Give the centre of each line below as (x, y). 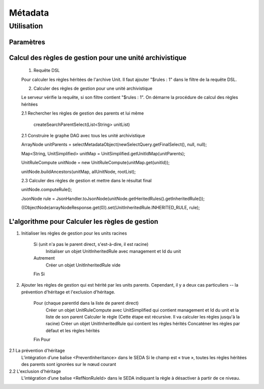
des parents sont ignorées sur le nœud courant (69, 365)
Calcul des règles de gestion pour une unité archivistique (98, 58)
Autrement (44, 258)
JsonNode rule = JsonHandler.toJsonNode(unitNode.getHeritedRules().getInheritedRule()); (113, 198)
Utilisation (26, 26)
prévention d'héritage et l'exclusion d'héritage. (68, 292)
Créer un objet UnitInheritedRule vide (83, 265)
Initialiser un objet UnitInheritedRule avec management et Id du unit (113, 251)
